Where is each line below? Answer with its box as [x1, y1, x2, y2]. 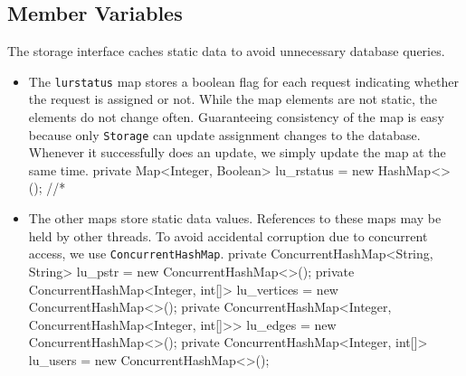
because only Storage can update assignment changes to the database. [28, 125, 421, 144]
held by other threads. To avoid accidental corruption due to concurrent [28, 226, 428, 245]
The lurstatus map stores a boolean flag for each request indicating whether [28, 71, 459, 90]
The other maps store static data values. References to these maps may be [28, 209, 442, 228]
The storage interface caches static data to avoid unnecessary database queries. [7, 42, 445, 61]
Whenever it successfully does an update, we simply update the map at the [28, 143, 446, 162]
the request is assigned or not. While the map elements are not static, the [28, 89, 438, 108]
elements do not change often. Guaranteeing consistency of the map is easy [28, 108, 444, 127]
